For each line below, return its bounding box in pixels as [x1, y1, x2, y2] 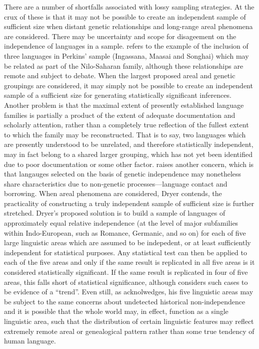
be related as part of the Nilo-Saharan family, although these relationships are [4, 60, 243, 71]
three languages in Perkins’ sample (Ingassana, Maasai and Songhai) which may [4, 50, 249, 61]
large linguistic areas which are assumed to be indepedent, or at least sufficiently [4, 237, 251, 248]
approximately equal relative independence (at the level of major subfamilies [4, 218, 238, 228]
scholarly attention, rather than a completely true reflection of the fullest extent [4, 119, 249, 130]
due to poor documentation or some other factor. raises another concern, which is [4, 158, 254, 169]
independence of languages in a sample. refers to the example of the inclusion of [4, 41, 248, 51]
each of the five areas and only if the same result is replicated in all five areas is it [4, 257, 255, 267]
